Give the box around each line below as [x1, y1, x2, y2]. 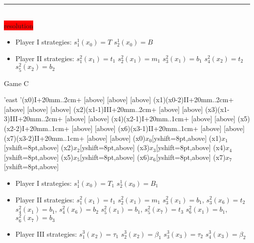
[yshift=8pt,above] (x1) [152, 133, 222, 143]
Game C [4, 78, 29, 88]
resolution [4, 20, 34, 30]
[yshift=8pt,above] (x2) [4, 142, 74, 153]
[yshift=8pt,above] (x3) [80, 142, 149, 153]
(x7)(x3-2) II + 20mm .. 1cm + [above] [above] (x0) [4, 133, 146, 143]
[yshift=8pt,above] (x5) [4, 152, 74, 162]
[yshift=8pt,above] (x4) [156, 142, 226, 153]
